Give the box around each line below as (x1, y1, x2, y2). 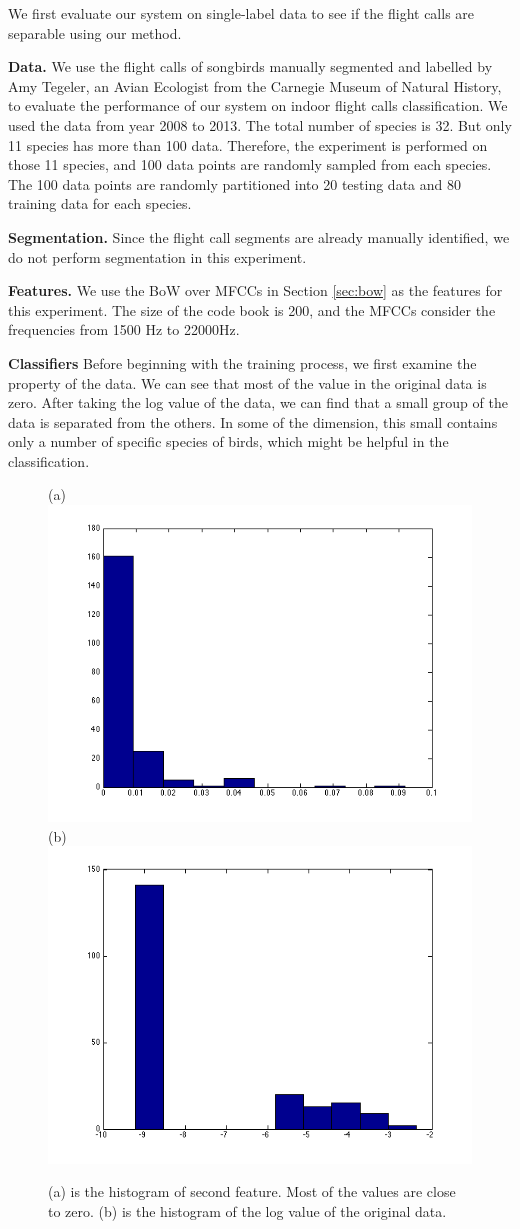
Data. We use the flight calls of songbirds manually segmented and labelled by (8, 56, 493, 77)
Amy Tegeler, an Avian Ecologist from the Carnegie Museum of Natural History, (8, 75, 502, 96)
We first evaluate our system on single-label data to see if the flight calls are (8, 3, 475, 23)
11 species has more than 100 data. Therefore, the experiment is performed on (8, 134, 488, 155)
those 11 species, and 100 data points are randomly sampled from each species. (8, 154, 492, 175)
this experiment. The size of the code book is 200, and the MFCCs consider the (8, 299, 496, 320)
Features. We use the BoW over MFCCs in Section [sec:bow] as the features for (8, 280, 503, 301)
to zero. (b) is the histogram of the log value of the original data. (48, 1200, 447, 1221)
